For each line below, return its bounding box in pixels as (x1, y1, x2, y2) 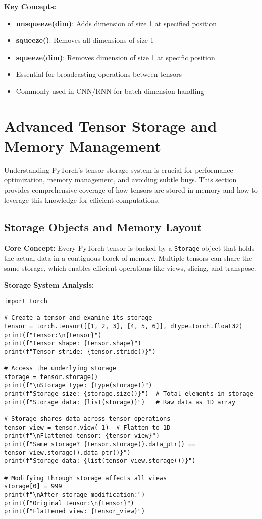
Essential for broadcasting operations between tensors (16, 69, 182, 79)
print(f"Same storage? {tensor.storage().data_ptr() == (4, 441, 196, 448)
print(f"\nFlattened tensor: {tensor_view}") (4, 432, 160, 440)
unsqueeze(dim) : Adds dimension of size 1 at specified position (16, 18, 217, 28)
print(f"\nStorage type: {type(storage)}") (4, 382, 152, 389)
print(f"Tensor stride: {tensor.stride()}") (4, 348, 156, 355)
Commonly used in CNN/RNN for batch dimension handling (16, 85, 204, 96)
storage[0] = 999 (4, 483, 62, 490)
